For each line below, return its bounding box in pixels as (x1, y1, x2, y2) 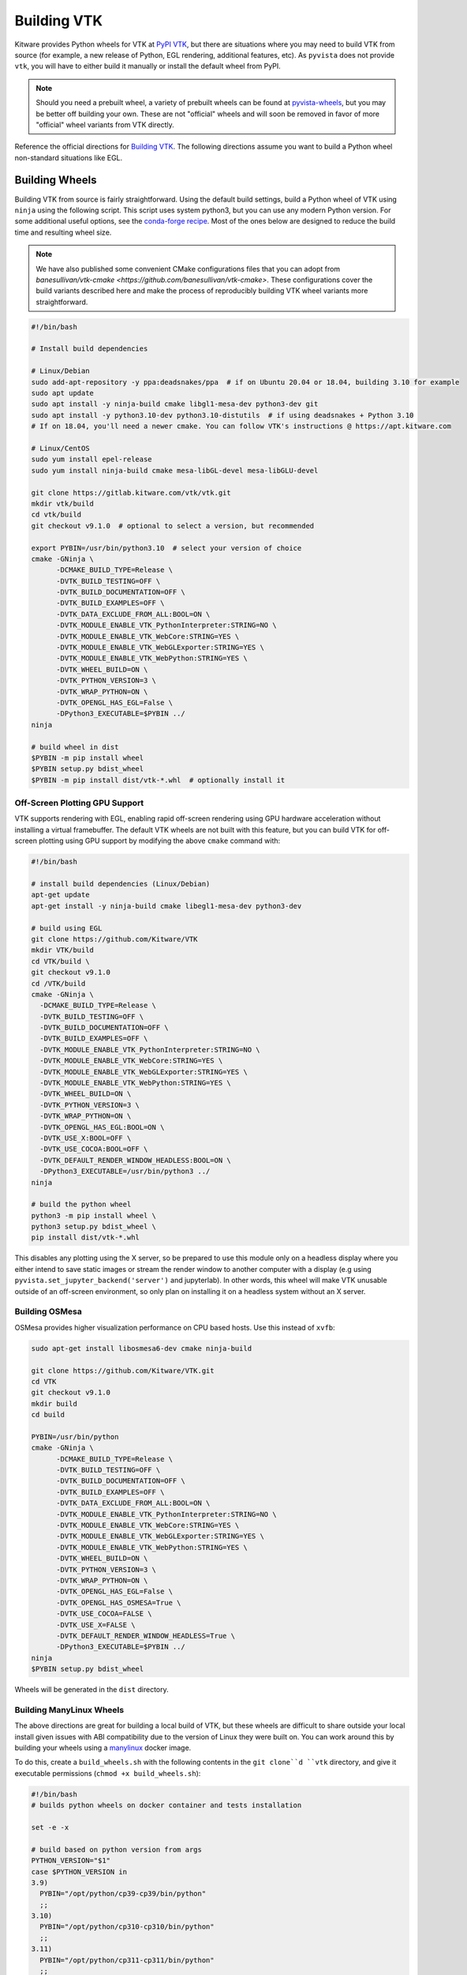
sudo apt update (31, 389, 95, 398)
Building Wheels (14, 174, 97, 187)
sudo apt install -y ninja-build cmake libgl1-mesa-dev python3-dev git (31, 400, 319, 408)
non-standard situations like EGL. (14, 152, 123, 162)
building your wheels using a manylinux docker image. (14, 1743, 192, 1752)
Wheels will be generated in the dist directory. (14, 1685, 169, 1695)
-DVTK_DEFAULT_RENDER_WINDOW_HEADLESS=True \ (56, 1631, 236, 1640)
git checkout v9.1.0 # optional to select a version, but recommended (31, 521, 315, 530)
